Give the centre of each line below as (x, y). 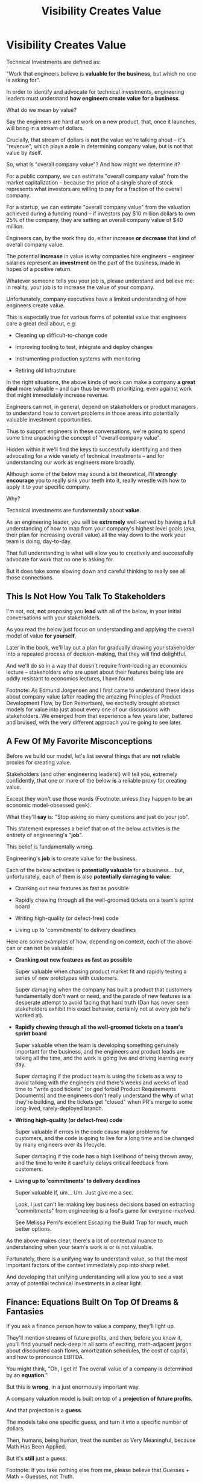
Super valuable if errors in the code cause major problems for (92, 1132)
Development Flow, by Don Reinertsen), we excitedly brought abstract (93, 703)
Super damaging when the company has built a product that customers (103, 989)
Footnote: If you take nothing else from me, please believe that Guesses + (98, 1470)
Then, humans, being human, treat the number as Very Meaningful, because (101, 1440)
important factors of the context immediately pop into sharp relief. (88, 1265)
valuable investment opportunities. (49, 419)
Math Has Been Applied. (36, 1447)
